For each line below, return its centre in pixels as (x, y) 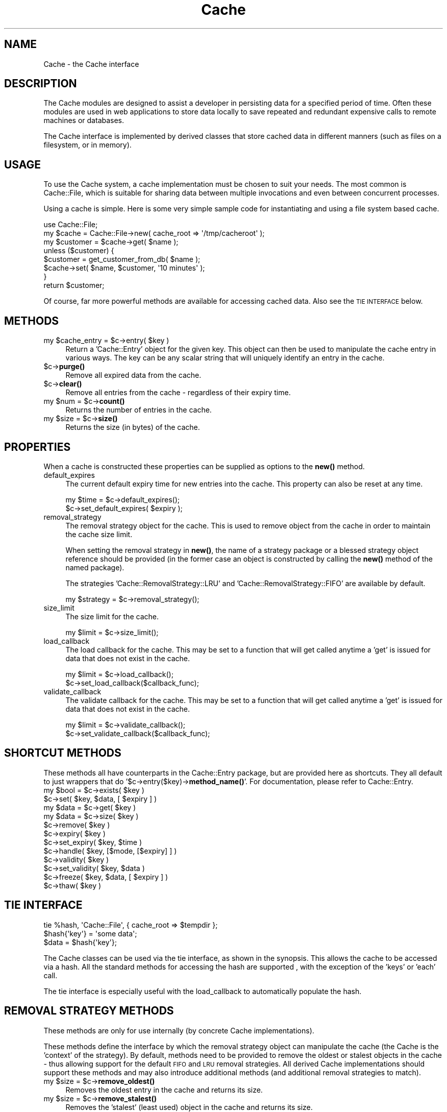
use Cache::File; (71, 225)
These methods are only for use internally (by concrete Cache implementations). (179, 1030)
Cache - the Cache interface (91, 64)
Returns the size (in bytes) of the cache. (133, 427)
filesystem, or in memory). (88, 145)
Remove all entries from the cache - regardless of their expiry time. (178, 393)
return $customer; (74, 285)
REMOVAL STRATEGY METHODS (89, 1011)
